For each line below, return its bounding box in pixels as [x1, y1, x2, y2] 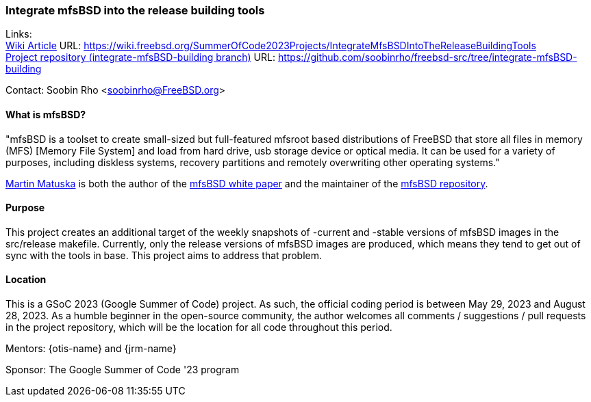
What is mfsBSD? [5, 108, 86, 120]
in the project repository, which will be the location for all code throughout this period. [5, 321, 392, 334]
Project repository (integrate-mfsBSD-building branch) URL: [5, 51, 275, 64]
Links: [5, 28, 32, 40]
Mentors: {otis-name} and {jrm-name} [5, 343, 177, 355]
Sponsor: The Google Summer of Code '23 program [5, 364, 240, 376]
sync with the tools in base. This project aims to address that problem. [5, 249, 323, 261]
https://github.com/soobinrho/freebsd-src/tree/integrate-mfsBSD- [277, 51, 577, 64]
